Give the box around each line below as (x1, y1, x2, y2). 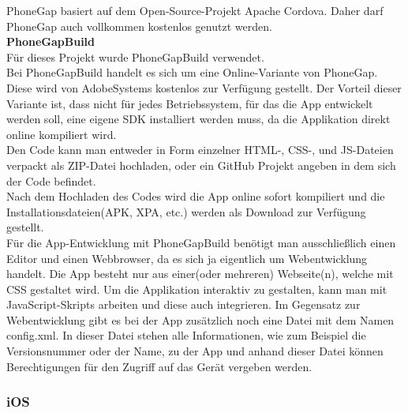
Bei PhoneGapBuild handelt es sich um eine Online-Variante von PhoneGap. (6, 64, 378, 81)
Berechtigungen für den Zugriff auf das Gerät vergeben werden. (6, 358, 313, 374)
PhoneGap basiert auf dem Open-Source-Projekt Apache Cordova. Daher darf (6, 2, 384, 18)
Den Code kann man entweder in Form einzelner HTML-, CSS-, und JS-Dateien (6, 141, 394, 158)
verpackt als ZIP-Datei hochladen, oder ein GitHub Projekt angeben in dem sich (6, 156, 396, 173)
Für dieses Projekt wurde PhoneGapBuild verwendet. (6, 48, 264, 65)
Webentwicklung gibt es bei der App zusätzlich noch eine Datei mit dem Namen (6, 311, 395, 328)
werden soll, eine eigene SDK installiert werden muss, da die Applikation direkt (6, 111, 391, 127)
